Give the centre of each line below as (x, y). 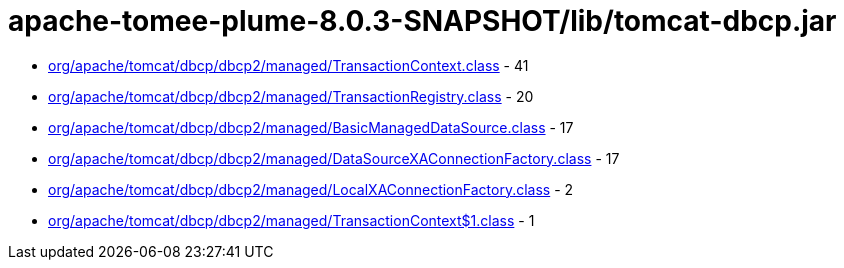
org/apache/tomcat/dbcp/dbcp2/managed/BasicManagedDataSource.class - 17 (311, 127)
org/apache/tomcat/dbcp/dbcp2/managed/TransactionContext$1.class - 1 (291, 220)
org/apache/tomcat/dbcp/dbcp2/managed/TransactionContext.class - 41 (288, 65)
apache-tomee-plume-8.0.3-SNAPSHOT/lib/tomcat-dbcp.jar (422, 21)
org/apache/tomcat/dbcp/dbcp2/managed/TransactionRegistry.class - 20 (291, 96)
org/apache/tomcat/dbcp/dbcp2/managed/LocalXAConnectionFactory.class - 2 (311, 189)
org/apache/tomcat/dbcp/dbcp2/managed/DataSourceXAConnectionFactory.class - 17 (334, 158)
